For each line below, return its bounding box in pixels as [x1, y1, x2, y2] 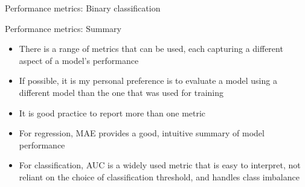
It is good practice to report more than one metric [19, 106, 206, 119]
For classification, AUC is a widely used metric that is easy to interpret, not [19, 159, 301, 171]
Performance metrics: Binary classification [5, 2, 161, 14]
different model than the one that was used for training [19, 86, 224, 98]
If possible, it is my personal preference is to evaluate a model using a [19, 74, 277, 87]
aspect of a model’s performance [19, 54, 139, 66]
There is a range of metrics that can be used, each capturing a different [19, 42, 283, 55]
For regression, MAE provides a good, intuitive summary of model [19, 127, 265, 139]
